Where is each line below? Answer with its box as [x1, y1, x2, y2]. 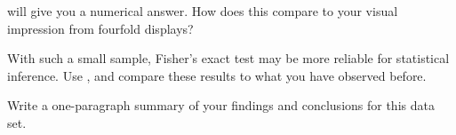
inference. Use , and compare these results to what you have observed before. [7, 66, 427, 84]
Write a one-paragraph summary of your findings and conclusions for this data [7, 96, 435, 115]
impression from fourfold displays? [7, 19, 194, 37]
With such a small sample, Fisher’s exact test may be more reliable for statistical [7, 49, 450, 67]
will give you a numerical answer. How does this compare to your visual [7, 2, 398, 20]
